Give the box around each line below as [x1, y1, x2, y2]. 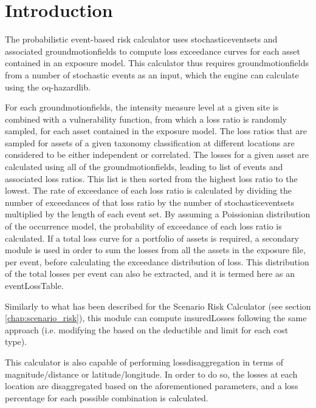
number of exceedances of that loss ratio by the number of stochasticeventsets [5, 195, 295, 208]
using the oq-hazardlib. [5, 80, 91, 93]
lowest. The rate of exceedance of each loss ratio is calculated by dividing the [5, 184, 292, 197]
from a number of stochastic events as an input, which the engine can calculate [5, 68, 299, 81]
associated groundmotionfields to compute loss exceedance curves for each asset [5, 44, 301, 57]
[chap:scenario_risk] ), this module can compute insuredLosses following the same [5, 311, 307, 324]
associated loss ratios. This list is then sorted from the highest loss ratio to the [5, 172, 298, 185]
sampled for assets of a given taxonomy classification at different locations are [5, 136, 295, 149]
